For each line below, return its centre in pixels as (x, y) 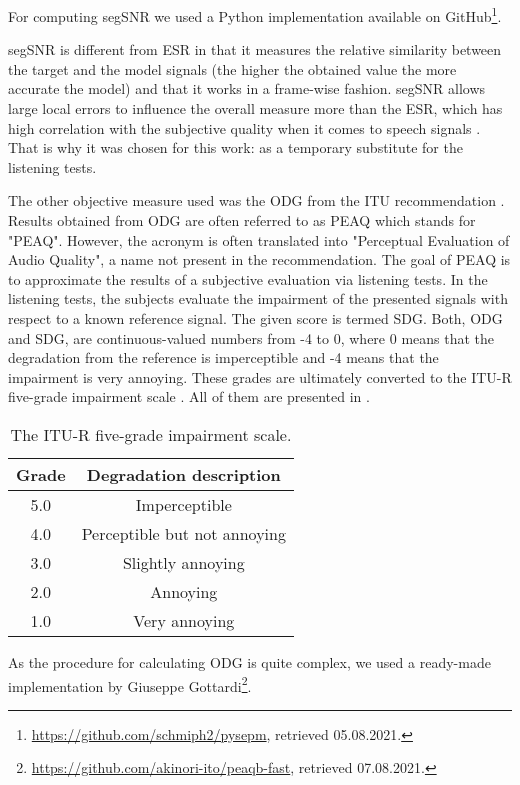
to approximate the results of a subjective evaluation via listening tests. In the (248, 278)
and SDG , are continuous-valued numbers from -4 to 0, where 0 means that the (251, 337)
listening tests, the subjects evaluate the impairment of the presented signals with (258, 298)
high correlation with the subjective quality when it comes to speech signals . (244, 127)
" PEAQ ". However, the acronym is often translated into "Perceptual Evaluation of (259, 239)
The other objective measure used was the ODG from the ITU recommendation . (256, 200)
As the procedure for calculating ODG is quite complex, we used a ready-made (249, 661)
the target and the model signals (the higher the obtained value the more (232, 68)
